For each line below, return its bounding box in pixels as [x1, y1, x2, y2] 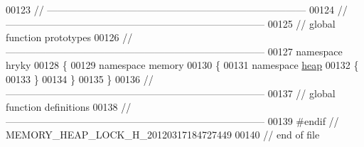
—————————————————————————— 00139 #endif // [6, 113, 339, 128]
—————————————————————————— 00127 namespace [6, 43, 343, 58]
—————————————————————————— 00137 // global [6, 85, 336, 100]
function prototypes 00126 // [6, 30, 133, 45]
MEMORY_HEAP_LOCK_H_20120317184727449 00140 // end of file [6, 127, 320, 142]
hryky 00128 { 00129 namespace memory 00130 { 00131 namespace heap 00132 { [6, 58, 359, 72]
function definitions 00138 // [6, 99, 132, 114]
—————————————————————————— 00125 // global [6, 16, 336, 31]
